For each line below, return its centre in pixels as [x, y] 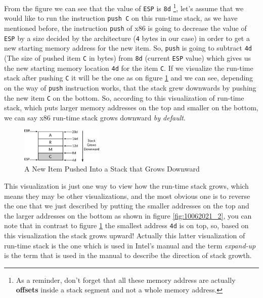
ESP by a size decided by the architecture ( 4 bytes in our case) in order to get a [127, 38]
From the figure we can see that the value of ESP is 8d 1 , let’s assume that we [124, 7]
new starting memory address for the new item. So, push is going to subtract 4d [128, 48]
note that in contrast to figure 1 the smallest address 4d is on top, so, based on [126, 225]
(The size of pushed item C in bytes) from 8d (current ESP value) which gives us [127, 57]
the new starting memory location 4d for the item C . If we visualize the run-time [129, 68]
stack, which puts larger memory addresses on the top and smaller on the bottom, [131, 108]
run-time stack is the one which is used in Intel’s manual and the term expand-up [130, 245]
